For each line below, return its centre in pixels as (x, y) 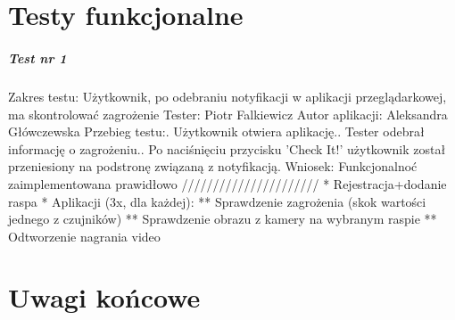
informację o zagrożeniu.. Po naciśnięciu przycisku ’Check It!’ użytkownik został (227, 148)
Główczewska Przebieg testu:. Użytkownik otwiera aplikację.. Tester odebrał (216, 131)
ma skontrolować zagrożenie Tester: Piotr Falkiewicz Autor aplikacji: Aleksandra (228, 114)
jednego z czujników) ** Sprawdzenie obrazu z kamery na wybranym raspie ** (223, 219)
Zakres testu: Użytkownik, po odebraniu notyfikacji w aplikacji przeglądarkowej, (227, 96)
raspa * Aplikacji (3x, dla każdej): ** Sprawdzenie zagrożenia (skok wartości (217, 201)
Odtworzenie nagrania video (84, 236)
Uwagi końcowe (104, 297)
